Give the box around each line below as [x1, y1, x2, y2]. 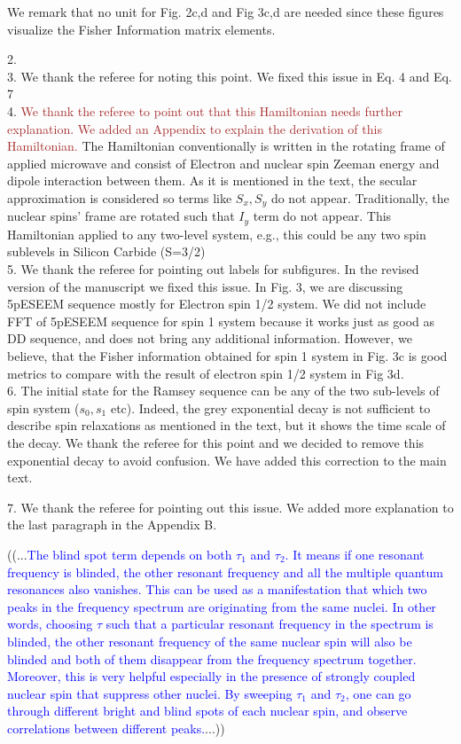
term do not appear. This [253, 207, 392, 225]
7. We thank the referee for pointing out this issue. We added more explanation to [7, 497, 454, 516]
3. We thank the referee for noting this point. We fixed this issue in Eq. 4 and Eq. [7, 67, 452, 85]
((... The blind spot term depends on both [7, 544, 232, 563]
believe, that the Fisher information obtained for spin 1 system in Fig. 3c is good [7, 347, 448, 364]
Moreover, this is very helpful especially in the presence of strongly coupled [7, 667, 416, 685]
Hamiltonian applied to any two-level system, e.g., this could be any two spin [7, 224, 426, 243]
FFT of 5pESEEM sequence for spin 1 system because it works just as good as [7, 311, 434, 330]
